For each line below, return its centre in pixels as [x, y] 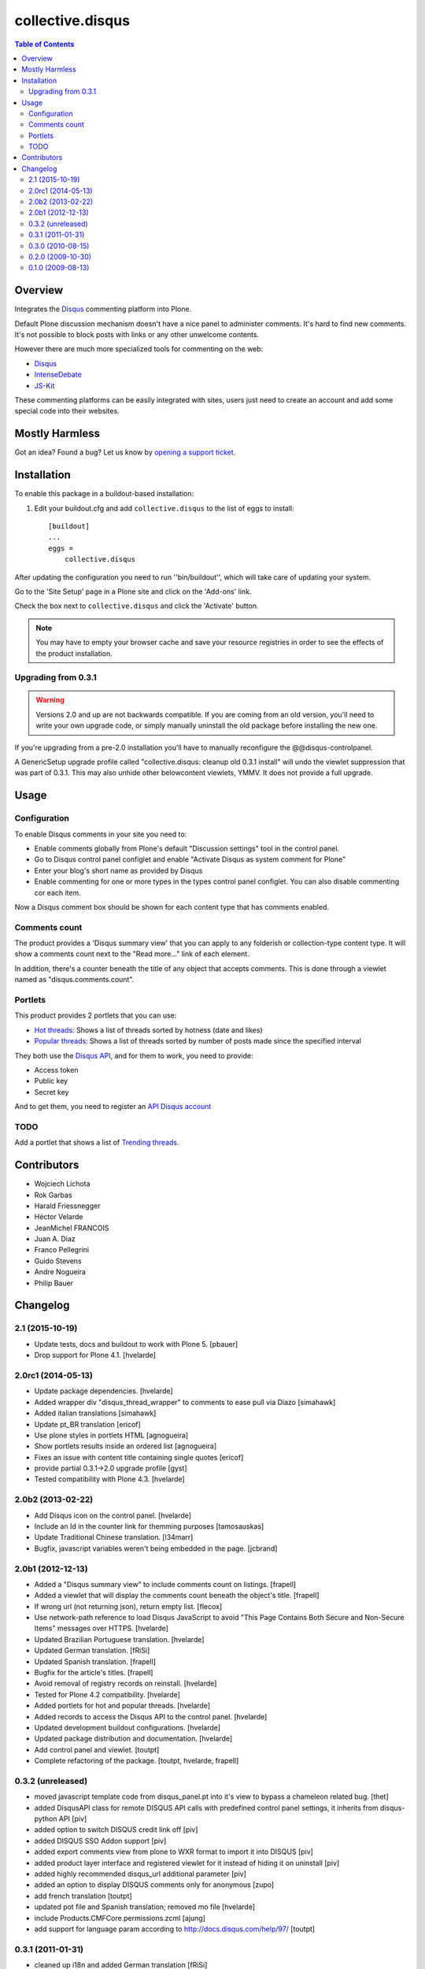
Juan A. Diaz [55, 1239]
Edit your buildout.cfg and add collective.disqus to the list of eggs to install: [164, 508]
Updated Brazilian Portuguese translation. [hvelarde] [119, 1639]
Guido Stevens [58, 1261]
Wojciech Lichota [62, 1184]
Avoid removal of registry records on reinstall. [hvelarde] [126, 1683]
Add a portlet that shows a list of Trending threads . [97, 1143]
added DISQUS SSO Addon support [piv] [100, 1841]
